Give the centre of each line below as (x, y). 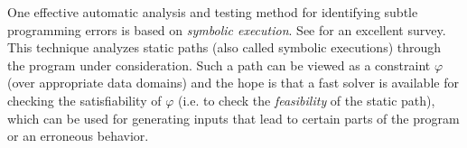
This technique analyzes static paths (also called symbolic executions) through (224, 47)
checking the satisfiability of (84, 100)
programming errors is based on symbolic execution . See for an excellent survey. (227, 29)
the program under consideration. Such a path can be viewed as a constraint (219, 65)
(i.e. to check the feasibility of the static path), (306, 100)
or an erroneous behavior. (78, 136)
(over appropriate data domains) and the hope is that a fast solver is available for (233, 83)
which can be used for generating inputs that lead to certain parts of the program (233, 118)
